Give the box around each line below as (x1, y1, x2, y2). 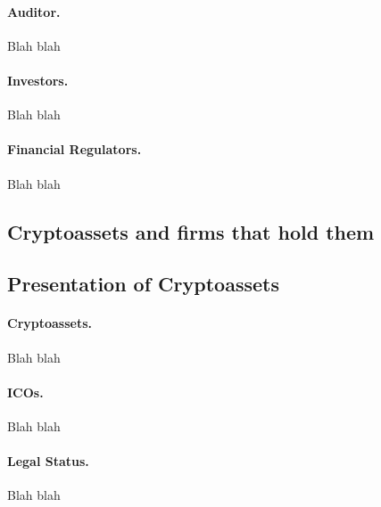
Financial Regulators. (7, 140, 142, 159)
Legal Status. (7, 452, 89, 470)
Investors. (7, 70, 69, 89)
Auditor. (7, 2, 61, 20)
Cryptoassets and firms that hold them (7, 217, 375, 245)
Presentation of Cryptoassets (7, 270, 279, 298)
